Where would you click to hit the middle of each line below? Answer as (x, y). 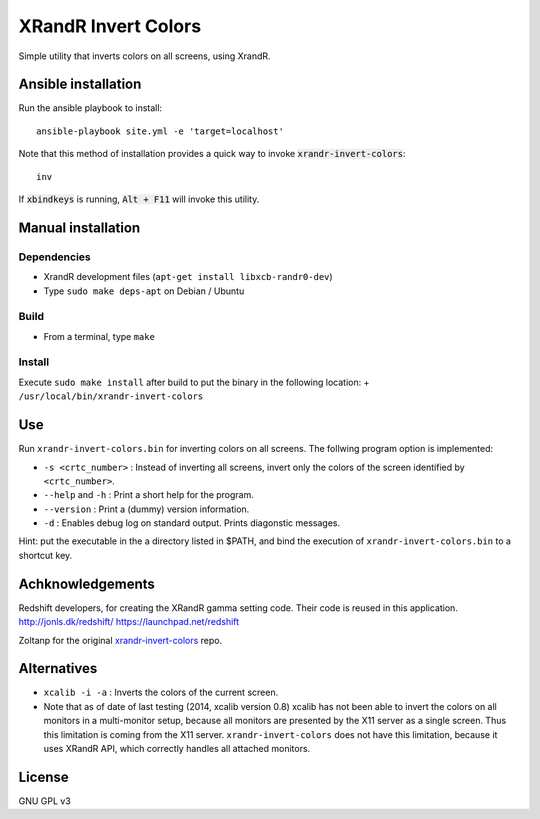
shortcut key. (45, 555)
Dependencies (55, 257)
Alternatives (58, 668)
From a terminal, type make (99, 336)
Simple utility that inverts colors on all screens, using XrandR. (144, 56)
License (43, 776)
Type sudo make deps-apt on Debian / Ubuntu (144, 291)
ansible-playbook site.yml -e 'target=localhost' (160, 131)
